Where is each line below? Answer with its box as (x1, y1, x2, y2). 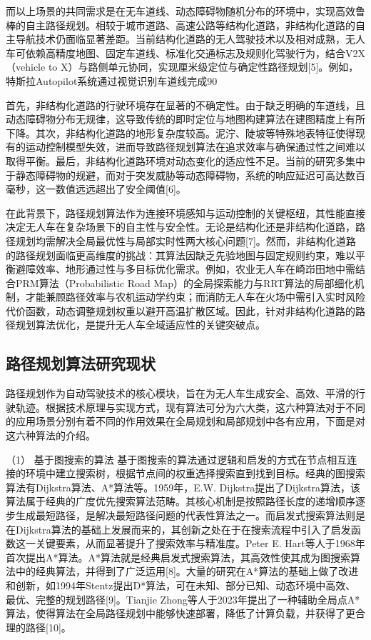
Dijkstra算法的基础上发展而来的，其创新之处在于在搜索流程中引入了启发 (15, 521, 351, 536)
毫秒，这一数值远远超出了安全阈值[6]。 (6, 181, 186, 196)
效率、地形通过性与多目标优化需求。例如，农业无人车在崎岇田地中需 (35, 261, 355, 276)
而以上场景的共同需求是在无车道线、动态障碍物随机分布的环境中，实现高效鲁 (6, 4, 365, 18)
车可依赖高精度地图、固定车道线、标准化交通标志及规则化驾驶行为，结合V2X (6, 45, 365, 60)
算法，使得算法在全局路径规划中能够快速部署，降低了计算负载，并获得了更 (6, 606, 355, 621)
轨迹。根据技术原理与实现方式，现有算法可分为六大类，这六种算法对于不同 (15, 399, 365, 414)
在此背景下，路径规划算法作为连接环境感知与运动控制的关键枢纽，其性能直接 (6, 205, 365, 220)
